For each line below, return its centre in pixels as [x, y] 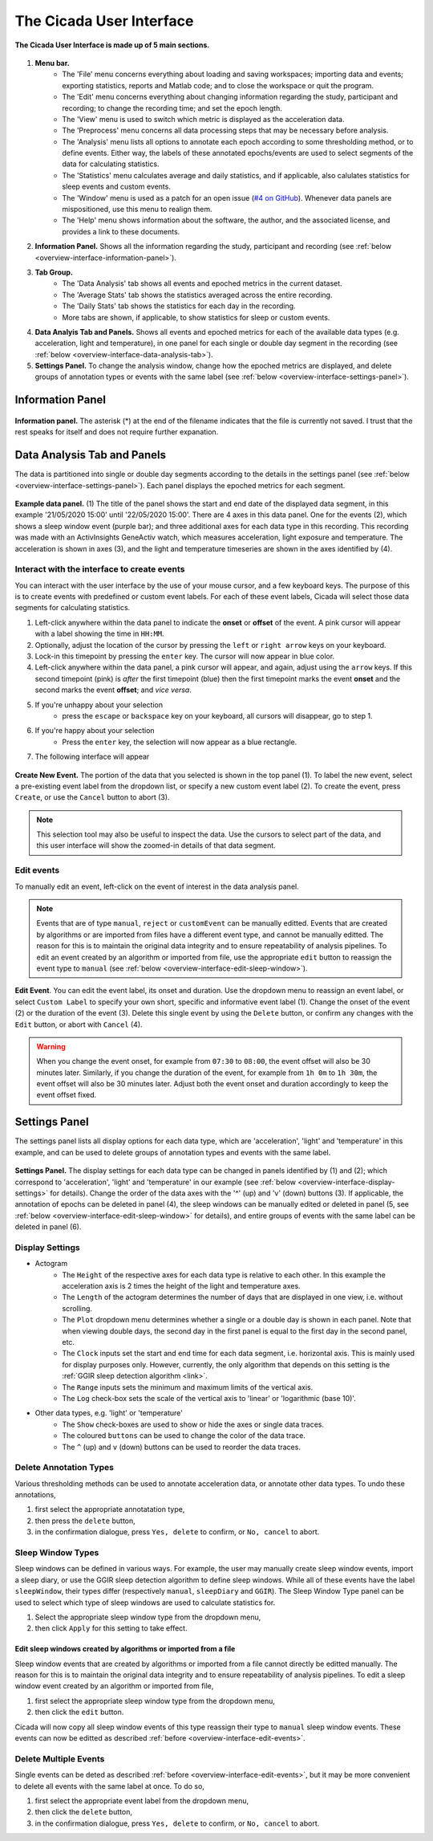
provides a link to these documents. [121, 231]
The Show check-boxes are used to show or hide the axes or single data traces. [193, 1424]
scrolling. [77, 1308]
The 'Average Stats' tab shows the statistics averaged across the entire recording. [197, 295]
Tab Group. [54, 272]
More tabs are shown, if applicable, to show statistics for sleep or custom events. [196, 317]
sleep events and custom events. [117, 187]
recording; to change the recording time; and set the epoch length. [172, 108]
